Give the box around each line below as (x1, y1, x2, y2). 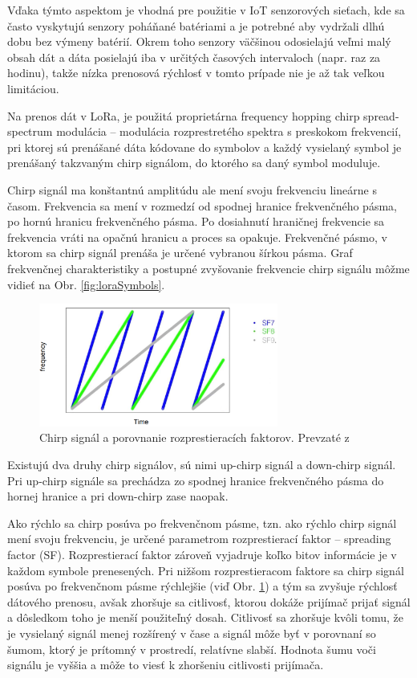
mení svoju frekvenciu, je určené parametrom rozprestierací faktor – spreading (7, 530, 391, 547)
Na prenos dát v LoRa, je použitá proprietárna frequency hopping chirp (7, 107, 360, 124)
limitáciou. (7, 80, 59, 96)
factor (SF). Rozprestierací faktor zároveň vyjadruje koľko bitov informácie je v (7, 545, 397, 562)
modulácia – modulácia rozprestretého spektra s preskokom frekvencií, (56, 123, 402, 140)
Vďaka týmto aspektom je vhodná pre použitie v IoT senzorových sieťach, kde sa (7, 2, 405, 18)
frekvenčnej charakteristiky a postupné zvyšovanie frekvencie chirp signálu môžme (7, 259, 410, 276)
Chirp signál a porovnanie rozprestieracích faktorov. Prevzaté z (39, 429, 350, 446)
